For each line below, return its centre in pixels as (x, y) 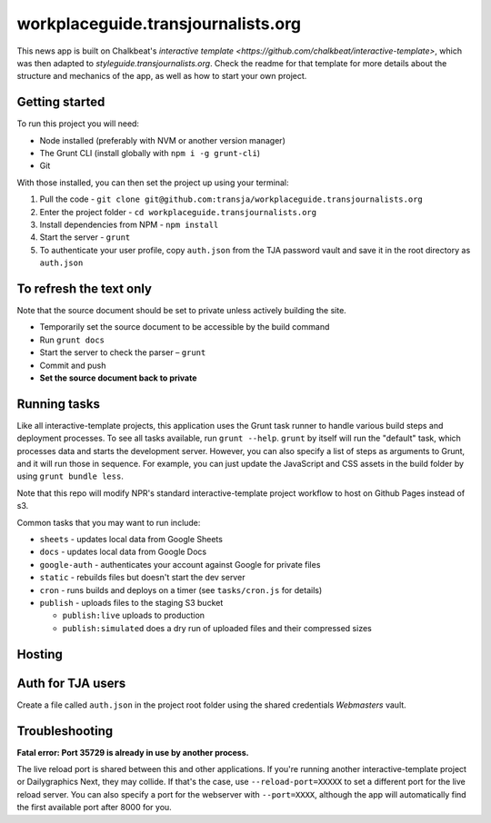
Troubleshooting (65, 731)
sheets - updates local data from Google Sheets (131, 540)
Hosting (40, 654)
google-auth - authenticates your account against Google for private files (180, 564)
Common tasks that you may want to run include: (109, 522)
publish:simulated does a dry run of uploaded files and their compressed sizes (217, 628)
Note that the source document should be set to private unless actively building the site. (182, 311)
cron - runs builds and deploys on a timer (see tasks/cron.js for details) (181, 590)
